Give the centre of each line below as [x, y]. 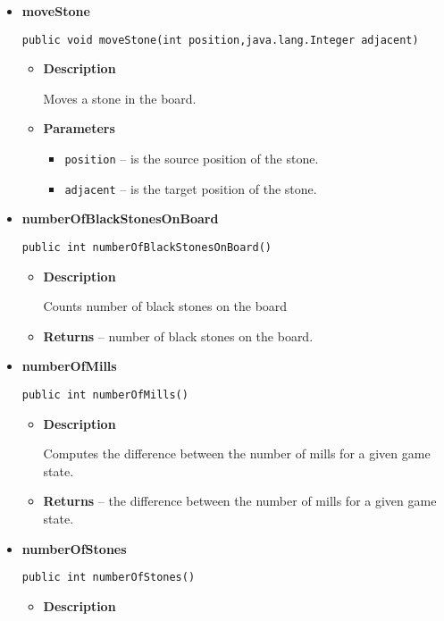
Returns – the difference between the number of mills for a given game [240, 501]
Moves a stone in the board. [120, 98]
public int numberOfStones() [109, 578]
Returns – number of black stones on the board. [178, 336]
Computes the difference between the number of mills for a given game [237, 453]
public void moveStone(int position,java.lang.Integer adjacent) [220, 40]
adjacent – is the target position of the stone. [191, 188]
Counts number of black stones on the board [165, 306]
